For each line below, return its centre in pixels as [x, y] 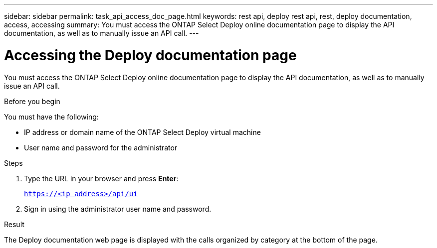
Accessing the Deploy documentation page [150, 55]
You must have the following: [51, 117]
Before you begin [32, 101]
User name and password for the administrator [101, 147]
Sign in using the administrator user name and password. [118, 209]
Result [14, 224]
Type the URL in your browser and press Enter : [101, 178]
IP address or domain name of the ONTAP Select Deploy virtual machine [142, 132]
